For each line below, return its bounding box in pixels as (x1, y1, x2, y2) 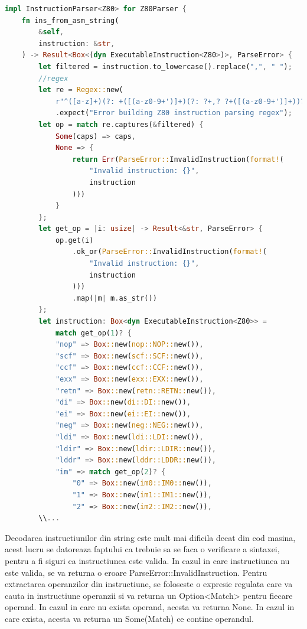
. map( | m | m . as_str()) (72, 294, 157, 302)
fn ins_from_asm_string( (21, 16, 119, 25)
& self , (38, 28, 64, 37)
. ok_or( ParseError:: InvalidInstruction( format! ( (72, 247, 267, 256)
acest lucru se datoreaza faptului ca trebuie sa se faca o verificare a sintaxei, (5, 543, 280, 555)
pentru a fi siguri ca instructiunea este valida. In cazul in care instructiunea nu (5, 554, 290, 566)
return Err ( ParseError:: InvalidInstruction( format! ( (72, 155, 284, 164)
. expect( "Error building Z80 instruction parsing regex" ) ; (55, 109, 292, 118)
